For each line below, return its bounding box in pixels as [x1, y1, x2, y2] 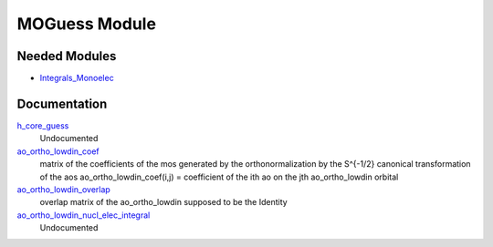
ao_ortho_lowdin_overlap [16, 183, 111, 195]
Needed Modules [16, 48, 117, 64]
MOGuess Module [16, 14, 157, 34]
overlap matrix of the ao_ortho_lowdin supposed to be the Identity [39, 197, 288, 208]
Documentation [16, 96, 108, 111]
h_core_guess [16, 119, 69, 131]
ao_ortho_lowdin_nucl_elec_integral [16, 210, 151, 221]
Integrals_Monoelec [39, 73, 114, 84]
